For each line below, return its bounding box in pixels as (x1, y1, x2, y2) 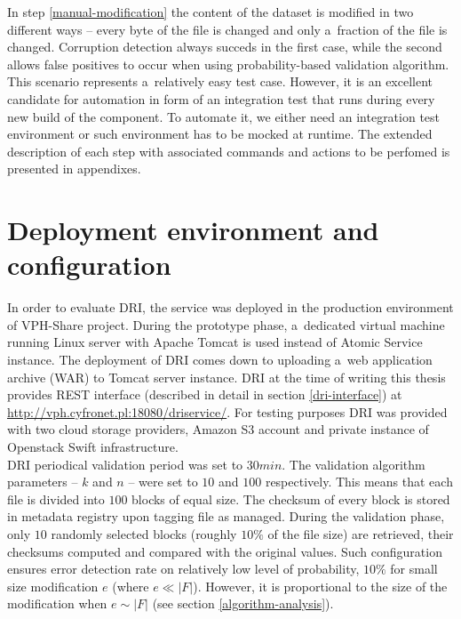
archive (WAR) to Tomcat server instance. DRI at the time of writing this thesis (7, 367, 446, 386)
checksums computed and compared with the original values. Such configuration (7, 542, 442, 560)
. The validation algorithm (282, 454, 425, 473)
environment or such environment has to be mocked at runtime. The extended (7, 125, 433, 143)
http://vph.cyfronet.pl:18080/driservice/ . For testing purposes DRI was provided (7, 402, 448, 421)
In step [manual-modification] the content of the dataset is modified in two (7, 3, 414, 20)
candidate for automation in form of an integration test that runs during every (7, 89, 435, 108)
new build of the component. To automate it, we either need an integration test (7, 107, 441, 125)
